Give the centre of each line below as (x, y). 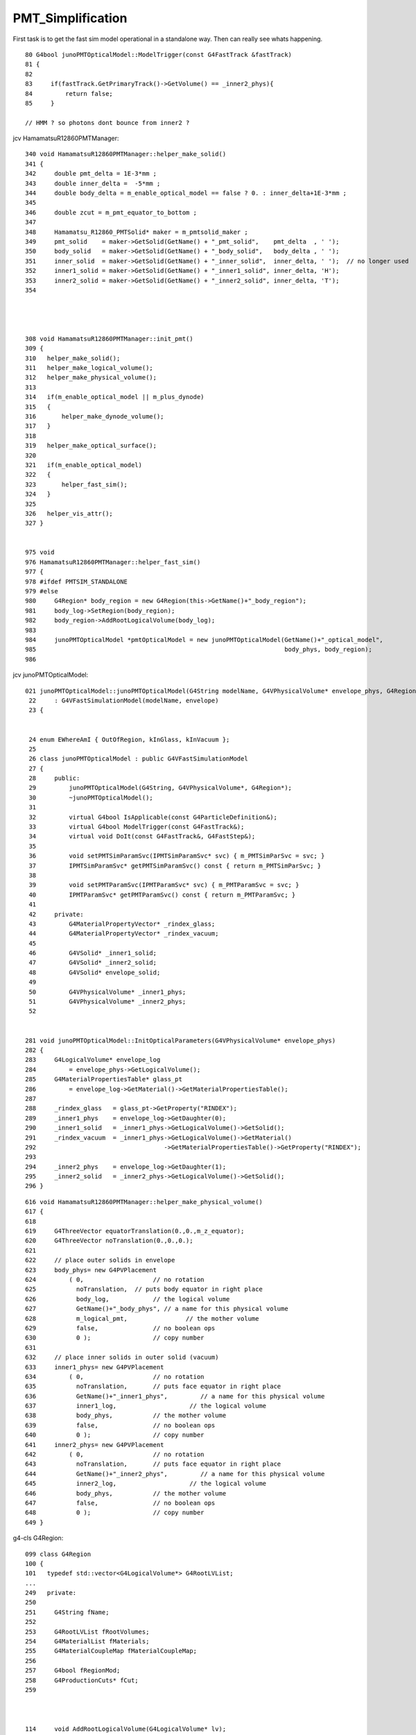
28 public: (54, 778)
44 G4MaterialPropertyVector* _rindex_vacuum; (124, 934)
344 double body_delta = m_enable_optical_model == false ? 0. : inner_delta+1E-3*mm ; (186, 193)
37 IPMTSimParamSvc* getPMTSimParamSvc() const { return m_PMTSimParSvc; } (175, 865)
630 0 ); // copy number (115, 1338)
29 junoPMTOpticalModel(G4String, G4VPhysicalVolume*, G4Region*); (161, 788)
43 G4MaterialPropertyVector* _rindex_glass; (122, 924)
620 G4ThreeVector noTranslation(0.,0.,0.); (109, 1241)
